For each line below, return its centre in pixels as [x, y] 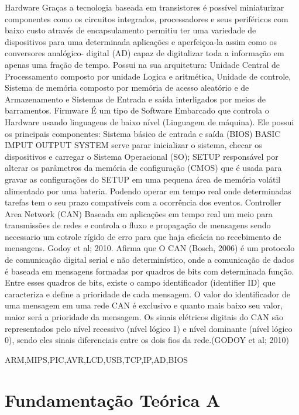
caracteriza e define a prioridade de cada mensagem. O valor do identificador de [147, 294]
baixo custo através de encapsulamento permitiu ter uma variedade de [130, 30]
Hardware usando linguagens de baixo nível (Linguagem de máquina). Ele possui [149, 121]
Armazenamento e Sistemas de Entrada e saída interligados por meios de [135, 99]
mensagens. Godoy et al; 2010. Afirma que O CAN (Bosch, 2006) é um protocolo [150, 248]
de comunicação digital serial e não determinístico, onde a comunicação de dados [149, 260]
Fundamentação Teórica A [113, 399]
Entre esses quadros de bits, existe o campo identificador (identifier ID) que [140, 282]
